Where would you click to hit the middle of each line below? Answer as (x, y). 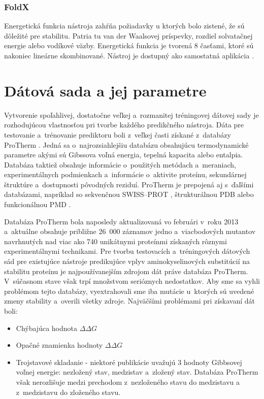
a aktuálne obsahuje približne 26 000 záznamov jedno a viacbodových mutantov (130, 231)
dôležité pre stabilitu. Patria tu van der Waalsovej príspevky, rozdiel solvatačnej (128, 35)
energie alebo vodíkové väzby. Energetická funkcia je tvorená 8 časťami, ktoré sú (129, 45)
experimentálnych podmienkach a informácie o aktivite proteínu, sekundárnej (125, 174)
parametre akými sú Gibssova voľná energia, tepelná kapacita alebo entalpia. (124, 155)
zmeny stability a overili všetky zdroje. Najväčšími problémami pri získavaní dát (129, 301)
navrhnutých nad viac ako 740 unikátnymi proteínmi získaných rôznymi (115, 241)
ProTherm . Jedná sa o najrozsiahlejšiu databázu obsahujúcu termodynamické (126, 144)
